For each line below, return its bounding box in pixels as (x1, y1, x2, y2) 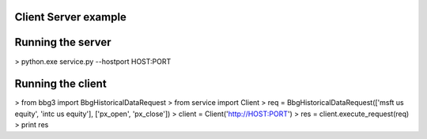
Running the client (14, 77, 107, 91)
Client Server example (14, 10, 127, 24)
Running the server (14, 36, 111, 49)
